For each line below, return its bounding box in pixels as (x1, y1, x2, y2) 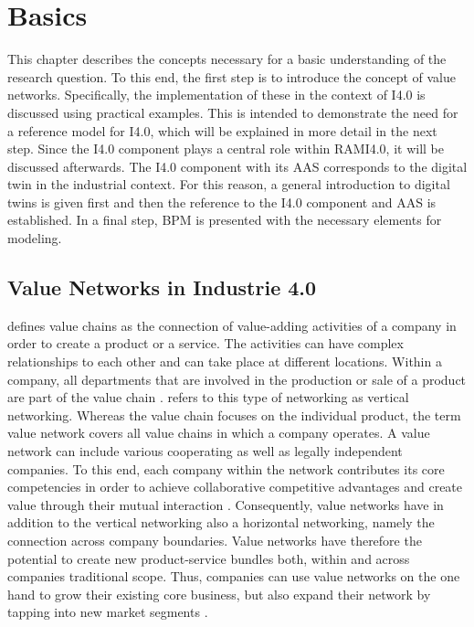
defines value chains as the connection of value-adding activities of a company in (7, 315, 457, 335)
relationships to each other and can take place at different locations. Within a (7, 352, 442, 371)
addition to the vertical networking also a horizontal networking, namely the (7, 513, 435, 532)
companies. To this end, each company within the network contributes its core (7, 459, 445, 478)
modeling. (7, 228, 62, 248)
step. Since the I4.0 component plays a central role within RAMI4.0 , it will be (7, 139, 445, 158)
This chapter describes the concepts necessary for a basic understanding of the (7, 49, 447, 69)
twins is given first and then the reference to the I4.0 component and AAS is (7, 192, 437, 211)
